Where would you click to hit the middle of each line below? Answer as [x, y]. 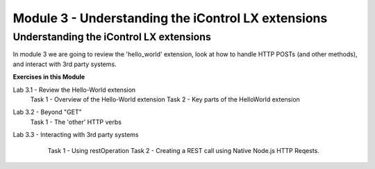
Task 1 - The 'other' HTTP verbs [76, 122]
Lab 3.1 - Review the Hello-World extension [74, 90]
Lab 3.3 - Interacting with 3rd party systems [76, 135]
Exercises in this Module [49, 77]
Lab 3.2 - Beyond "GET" [48, 112]
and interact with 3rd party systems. [65, 64]
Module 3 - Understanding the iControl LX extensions [170, 18]
